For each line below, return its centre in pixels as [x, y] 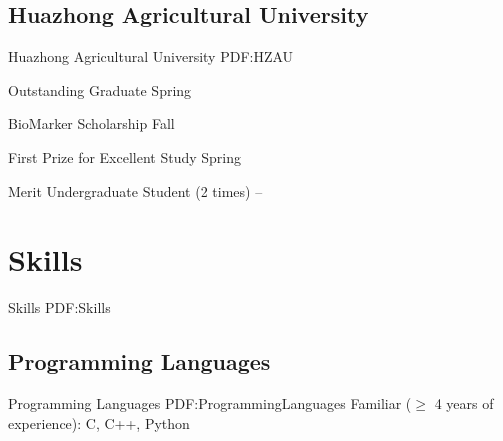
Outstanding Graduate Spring [100, 89]
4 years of [464, 403]
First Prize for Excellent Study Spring [125, 156]
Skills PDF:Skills [59, 307]
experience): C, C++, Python [99, 422]
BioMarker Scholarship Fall [91, 123]
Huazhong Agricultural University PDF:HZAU [151, 56]
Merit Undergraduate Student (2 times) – [135, 190]
